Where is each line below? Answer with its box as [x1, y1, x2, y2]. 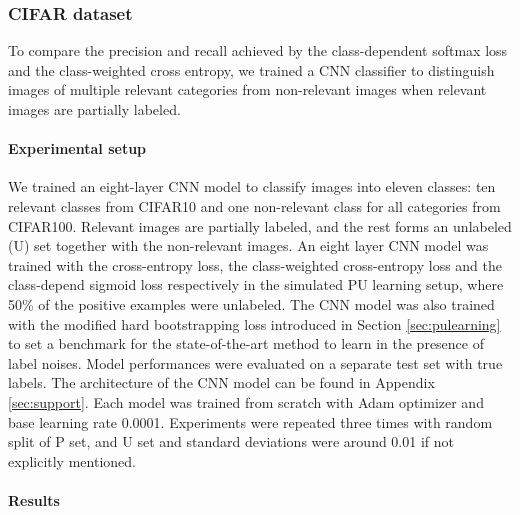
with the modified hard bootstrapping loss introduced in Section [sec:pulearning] [8, 313, 501, 334]
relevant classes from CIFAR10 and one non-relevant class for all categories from [8, 195, 501, 216]
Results [8, 489, 60, 510]
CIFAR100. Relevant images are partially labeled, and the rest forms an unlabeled [8, 215, 512, 236]
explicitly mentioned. [8, 450, 136, 471]
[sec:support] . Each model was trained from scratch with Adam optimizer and [8, 391, 484, 412]
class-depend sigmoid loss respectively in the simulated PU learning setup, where [8, 274, 504, 295]
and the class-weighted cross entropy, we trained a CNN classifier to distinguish [8, 59, 495, 80]
